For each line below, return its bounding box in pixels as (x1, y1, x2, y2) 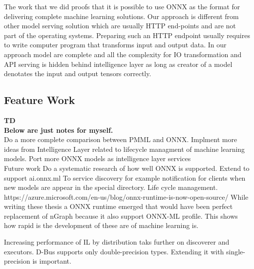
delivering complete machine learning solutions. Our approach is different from (4, 11, 239, 21)
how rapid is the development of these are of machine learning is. (4, 220, 199, 230)
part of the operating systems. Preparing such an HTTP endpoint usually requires (4, 30, 250, 40)
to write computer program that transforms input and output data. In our (4, 40, 227, 50)
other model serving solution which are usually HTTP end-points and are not (4, 21, 236, 31)
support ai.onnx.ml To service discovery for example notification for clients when (4, 172, 246, 183)
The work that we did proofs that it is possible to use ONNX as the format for (4, 1, 240, 11)
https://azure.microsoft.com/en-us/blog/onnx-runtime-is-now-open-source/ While (4, 191, 249, 202)
